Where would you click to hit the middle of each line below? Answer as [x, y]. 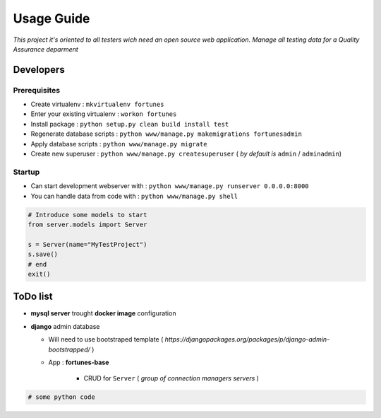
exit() [39, 274]
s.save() [43, 254]
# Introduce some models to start [87, 215]
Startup [26, 172]
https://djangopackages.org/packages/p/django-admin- [247, 339]
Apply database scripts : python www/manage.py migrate [119, 144]
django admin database [65, 326]
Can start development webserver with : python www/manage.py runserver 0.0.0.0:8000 [170, 186]
